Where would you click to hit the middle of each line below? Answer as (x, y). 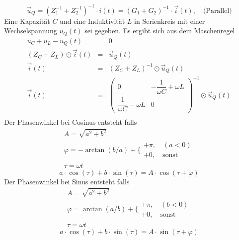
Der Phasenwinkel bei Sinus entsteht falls (67, 181)
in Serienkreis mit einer (170, 21)
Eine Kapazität (27, 21)
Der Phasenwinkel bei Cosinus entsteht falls (71, 122)
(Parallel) (217, 11)
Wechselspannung (31, 31)
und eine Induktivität (92, 21)
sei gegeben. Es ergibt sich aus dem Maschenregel (160, 31)
